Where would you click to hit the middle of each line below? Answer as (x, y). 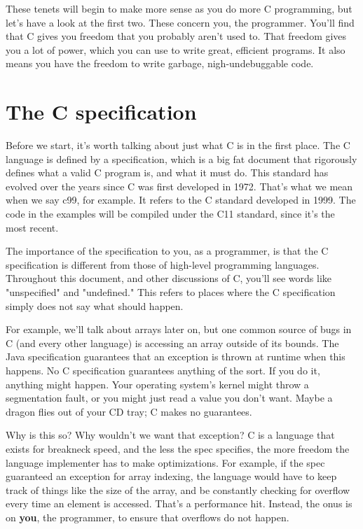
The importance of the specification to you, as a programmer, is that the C (167, 251)
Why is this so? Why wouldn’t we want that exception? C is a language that (170, 435)
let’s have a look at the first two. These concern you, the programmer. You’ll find (180, 22)
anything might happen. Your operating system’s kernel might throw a (157, 384)
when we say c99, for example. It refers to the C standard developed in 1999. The (181, 200)
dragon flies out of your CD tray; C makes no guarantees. (129, 411)
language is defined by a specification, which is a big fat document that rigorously (181, 158)
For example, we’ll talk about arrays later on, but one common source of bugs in (179, 329)
